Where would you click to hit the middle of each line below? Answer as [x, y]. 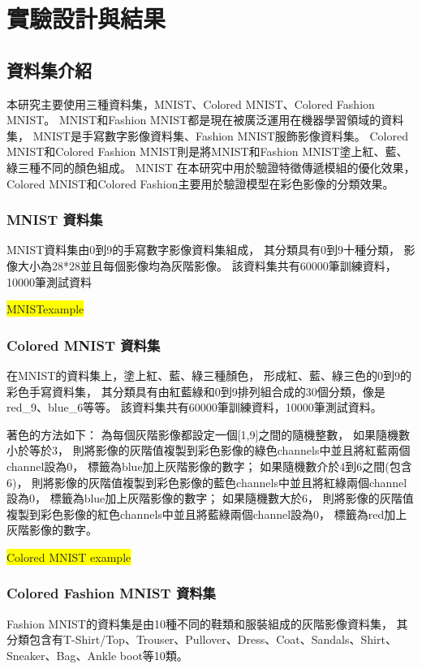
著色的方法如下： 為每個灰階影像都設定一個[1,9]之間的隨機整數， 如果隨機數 [208, 434]
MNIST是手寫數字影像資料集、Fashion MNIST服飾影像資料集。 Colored [220, 135]
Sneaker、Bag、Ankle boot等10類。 [97, 655]
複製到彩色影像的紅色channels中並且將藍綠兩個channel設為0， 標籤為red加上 [207, 514]
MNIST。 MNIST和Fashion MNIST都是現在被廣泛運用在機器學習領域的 [194, 120]
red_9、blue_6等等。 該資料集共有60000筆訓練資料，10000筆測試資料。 [194, 407]
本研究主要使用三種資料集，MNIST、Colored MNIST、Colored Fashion [191, 104]
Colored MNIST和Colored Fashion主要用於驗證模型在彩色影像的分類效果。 [200, 183]
